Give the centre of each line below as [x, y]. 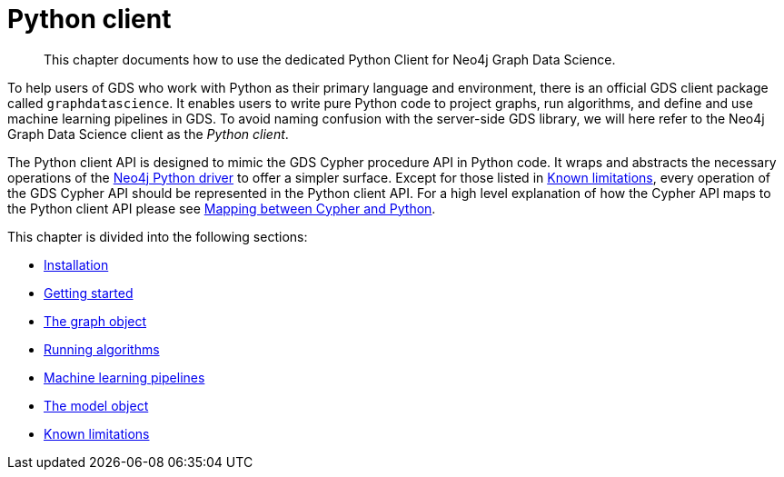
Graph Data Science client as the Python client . [148, 134]
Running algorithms [102, 349]
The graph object [95, 321]
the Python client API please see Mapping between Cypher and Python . [222, 208]
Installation [76, 264]
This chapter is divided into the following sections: [158, 236]
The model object [96, 405]
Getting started [89, 293]
